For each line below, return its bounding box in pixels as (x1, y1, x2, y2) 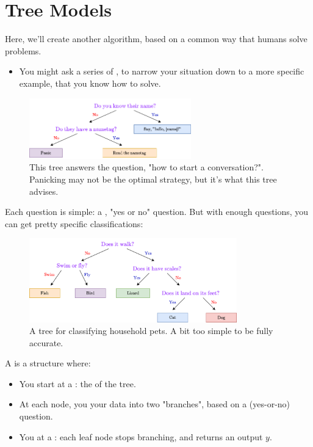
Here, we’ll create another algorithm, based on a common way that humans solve (5, 32, 308, 45)
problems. (5, 44, 41, 57)
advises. (29, 184, 59, 197)
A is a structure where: (5, 357, 91, 369)
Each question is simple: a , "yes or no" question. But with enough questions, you (5, 205, 309, 218)
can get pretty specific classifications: (5, 217, 143, 230)
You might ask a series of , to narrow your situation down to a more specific (19, 65, 304, 78)
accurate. (29, 336, 63, 349)
